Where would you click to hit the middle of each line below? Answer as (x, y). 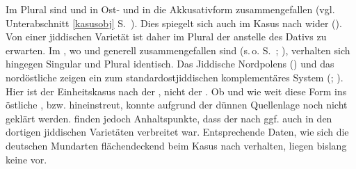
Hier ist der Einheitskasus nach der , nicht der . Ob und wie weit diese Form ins (176, 91)
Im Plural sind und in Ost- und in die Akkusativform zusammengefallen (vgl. (170, 9)
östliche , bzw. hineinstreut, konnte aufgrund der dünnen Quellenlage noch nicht (177, 105)
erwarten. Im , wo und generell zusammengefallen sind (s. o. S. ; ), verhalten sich (178, 50)
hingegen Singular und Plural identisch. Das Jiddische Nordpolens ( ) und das (170, 64)
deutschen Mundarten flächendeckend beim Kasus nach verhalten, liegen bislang (176, 145)
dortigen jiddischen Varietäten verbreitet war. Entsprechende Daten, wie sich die (177, 132)
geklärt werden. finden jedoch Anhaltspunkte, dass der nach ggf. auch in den (169, 118)
